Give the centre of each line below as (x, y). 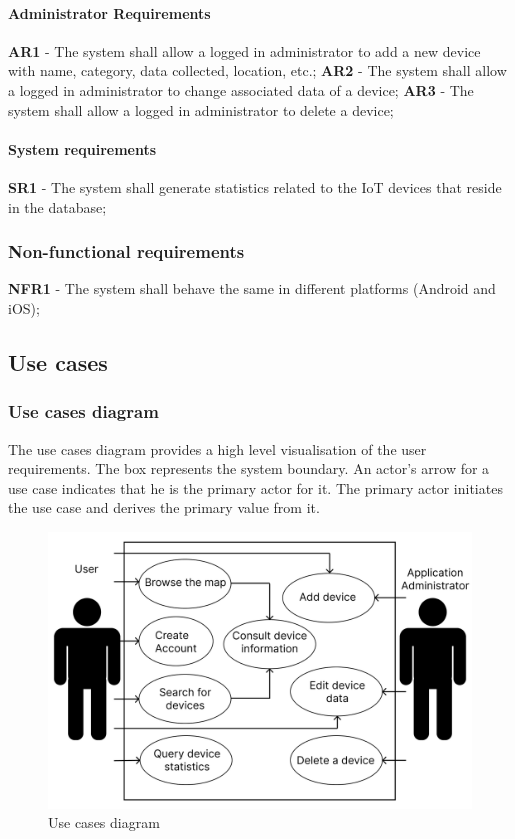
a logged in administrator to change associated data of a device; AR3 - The (241, 89)
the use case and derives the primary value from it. (164, 507)
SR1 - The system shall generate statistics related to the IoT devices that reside (255, 186)
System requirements (82, 148)
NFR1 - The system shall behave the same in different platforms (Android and (252, 288)
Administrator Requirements (109, 12)
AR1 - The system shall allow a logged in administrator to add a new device (244, 50)
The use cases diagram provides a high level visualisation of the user (217, 448)
